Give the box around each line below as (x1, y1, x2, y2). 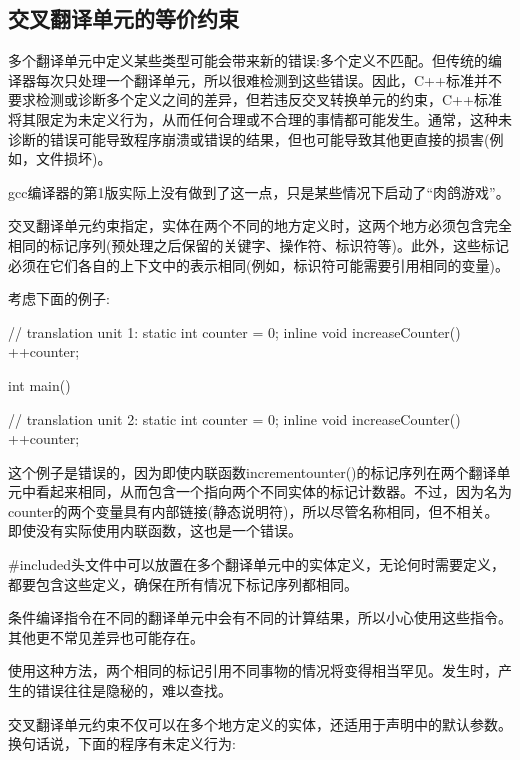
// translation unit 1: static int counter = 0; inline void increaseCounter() (8, 321, 461, 342)
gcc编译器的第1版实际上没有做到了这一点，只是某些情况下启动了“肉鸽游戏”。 (8, 181, 510, 202)
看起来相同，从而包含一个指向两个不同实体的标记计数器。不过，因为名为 (35, 481, 512, 502)
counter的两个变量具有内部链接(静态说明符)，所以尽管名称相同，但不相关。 (8, 500, 499, 521)
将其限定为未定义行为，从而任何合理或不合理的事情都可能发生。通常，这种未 (8, 108, 512, 129)
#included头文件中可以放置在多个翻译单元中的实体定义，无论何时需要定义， (8, 554, 506, 575)
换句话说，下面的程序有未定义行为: (8, 733, 236, 754)
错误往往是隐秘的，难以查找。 (35, 680, 232, 701)
